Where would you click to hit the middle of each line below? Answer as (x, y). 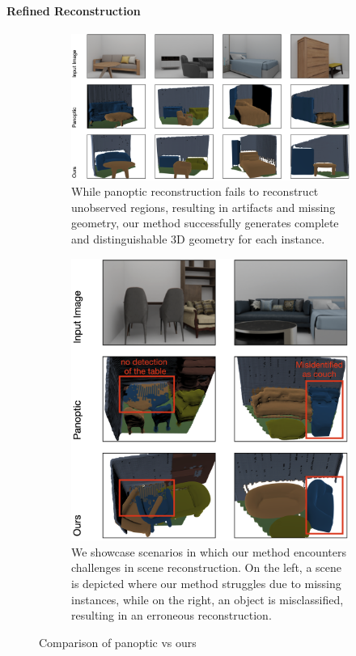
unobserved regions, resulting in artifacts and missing (203, 207)
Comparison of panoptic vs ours (118, 642)
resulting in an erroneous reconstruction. (172, 615)
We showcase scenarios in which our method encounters (209, 551)
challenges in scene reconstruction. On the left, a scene (207, 567)
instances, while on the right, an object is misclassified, (208, 599)
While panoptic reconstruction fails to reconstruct (195, 191)
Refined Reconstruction (74, 10)
